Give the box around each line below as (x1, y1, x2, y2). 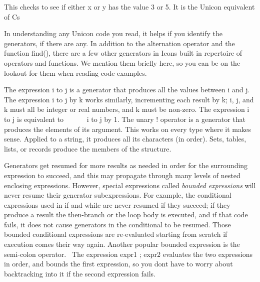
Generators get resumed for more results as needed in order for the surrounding (4, 160, 248, 171)
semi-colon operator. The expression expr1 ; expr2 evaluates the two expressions (4, 248, 252, 259)
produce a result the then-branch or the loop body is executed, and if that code (4, 209, 248, 220)
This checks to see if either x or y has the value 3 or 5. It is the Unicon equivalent (4, 2, 255, 12)
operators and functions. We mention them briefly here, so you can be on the (4, 57, 240, 68)
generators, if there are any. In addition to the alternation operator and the (4, 38, 235, 48)
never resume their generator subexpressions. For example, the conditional (4, 190, 231, 200)
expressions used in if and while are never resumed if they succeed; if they (4, 199, 230, 210)
